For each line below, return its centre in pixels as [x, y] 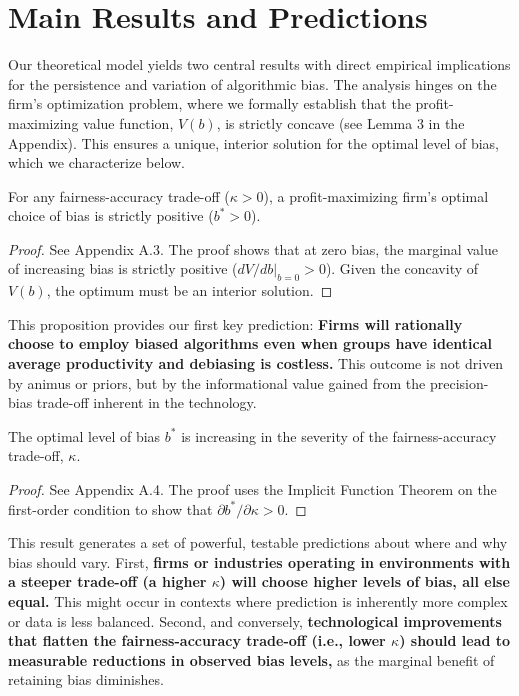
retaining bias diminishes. [86, 679]
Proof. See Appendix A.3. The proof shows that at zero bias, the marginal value [253, 248]
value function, [128, 122]
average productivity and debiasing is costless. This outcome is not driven [256, 363]
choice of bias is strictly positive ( [111, 215]
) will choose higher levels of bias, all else [364, 581]
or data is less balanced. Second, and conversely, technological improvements [255, 620]
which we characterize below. [96, 162]
